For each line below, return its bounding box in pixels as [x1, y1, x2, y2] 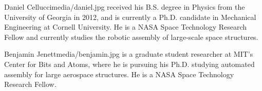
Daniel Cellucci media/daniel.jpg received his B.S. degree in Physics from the [4, 2, 245, 12]
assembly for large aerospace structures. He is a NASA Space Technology [4, 69, 234, 79]
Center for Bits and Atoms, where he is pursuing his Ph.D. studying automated [4, 58, 255, 69]
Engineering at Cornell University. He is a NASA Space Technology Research [4, 21, 247, 32]
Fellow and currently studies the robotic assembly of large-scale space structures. [4, 31, 258, 42]
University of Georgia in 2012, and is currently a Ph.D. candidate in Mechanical [4, 11, 256, 22]
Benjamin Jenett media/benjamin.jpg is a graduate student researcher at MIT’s [4, 49, 253, 59]
